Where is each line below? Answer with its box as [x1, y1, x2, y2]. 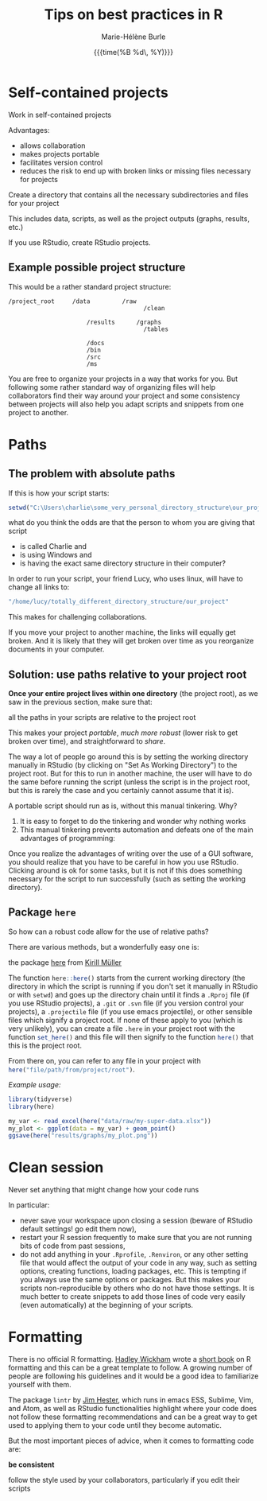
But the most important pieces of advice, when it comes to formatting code [8, 1436, 254, 1445]
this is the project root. [8, 1040, 82, 1050]
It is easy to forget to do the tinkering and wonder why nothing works [19, 817, 246, 826]
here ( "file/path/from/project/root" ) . [8, 1064, 135, 1074]
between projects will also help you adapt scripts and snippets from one [8, 399, 244, 409]
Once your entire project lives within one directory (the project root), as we [8, 689, 258, 698]
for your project [8, 198, 60, 208]
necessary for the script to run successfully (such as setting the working [8, 874, 246, 884]
